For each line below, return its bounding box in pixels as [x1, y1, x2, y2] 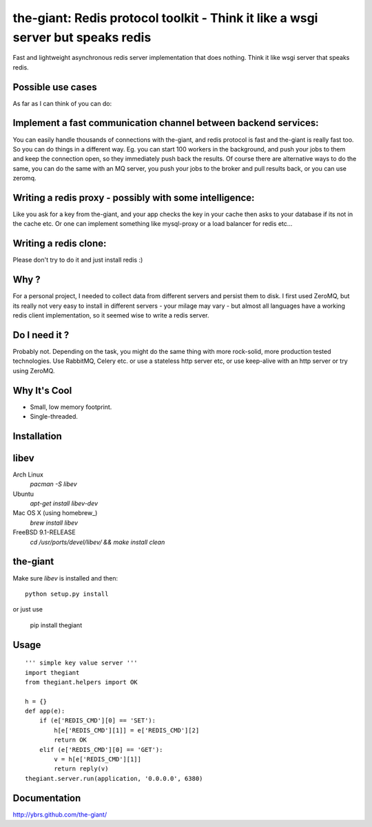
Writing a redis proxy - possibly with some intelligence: [12, 191, 255, 203]
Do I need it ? [12, 329, 70, 341]
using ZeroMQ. [12, 366, 55, 375]
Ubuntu [12, 490, 34, 498]
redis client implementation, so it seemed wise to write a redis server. [12, 311, 209, 320]
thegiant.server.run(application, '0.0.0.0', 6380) [25, 775, 203, 782]
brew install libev [30, 519, 79, 527]
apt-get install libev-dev [30, 499, 99, 507]
